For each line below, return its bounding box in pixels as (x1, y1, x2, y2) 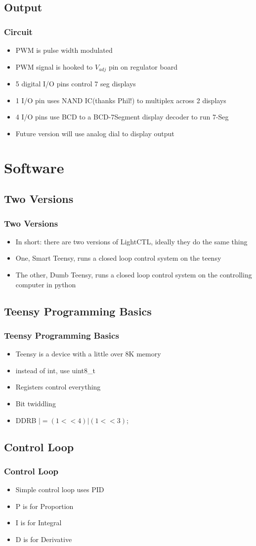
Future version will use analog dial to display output (15, 128, 174, 138)
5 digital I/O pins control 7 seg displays (15, 78, 136, 89)
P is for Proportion (15, 501, 74, 511)
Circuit (4, 25, 33, 38)
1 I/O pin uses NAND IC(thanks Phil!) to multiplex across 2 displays (15, 95, 226, 105)
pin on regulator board (108, 61, 177, 72)
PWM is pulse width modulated (15, 45, 113, 55)
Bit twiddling (15, 398, 56, 408)
